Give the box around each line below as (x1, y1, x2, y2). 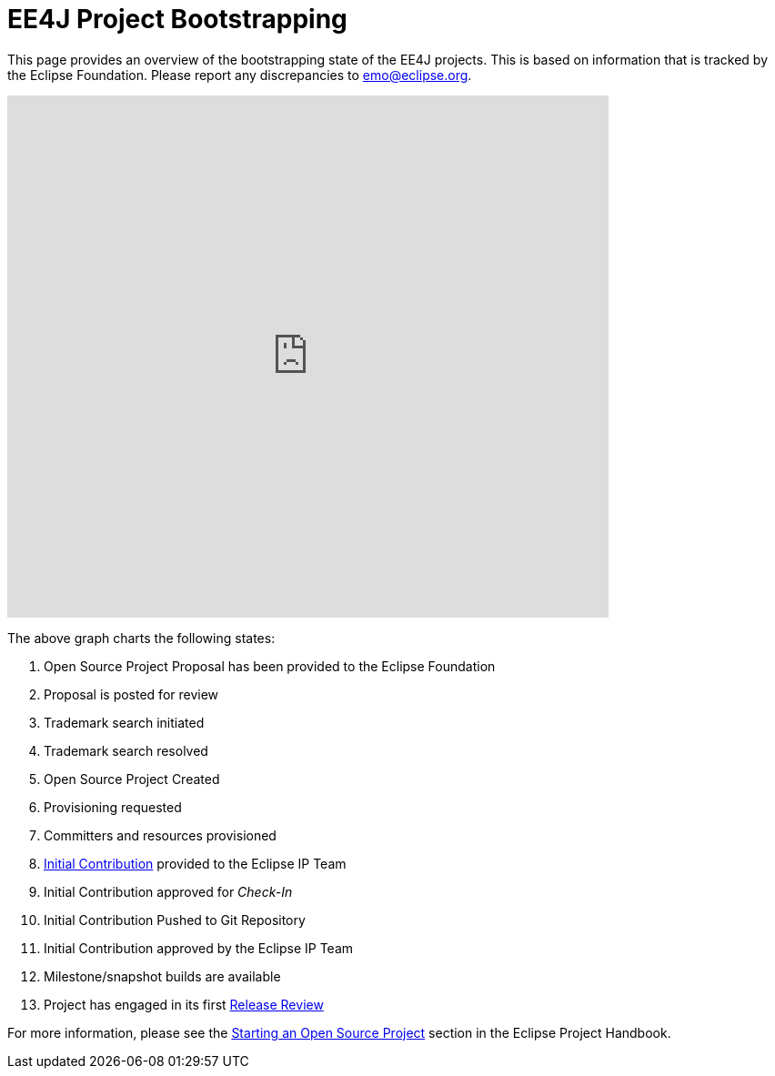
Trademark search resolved (44, 742, 208, 759)
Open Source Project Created (44, 770, 220, 787)
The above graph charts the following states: (7, 629, 276, 646)
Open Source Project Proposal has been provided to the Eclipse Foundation (44, 658, 496, 674)
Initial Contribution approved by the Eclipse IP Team (44, 940, 354, 956)
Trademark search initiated (44, 714, 205, 730)
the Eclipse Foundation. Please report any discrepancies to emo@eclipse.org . (7, 66, 472, 83)
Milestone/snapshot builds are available (44, 968, 281, 984)
